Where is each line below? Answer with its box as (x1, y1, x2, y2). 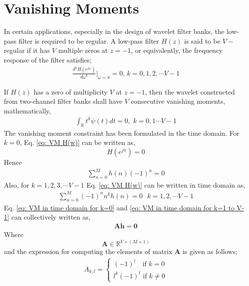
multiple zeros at (58, 45, 108, 55)
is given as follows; (183, 246, 238, 256)
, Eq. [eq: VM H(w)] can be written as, (19, 137, 136, 147)
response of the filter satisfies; (4, 54, 92, 64)
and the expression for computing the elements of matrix (4, 246, 172, 256)
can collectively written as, (11, 212, 91, 222)
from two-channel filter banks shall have (4, 96, 123, 106)
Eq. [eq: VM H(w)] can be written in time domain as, (86, 179, 246, 190)
